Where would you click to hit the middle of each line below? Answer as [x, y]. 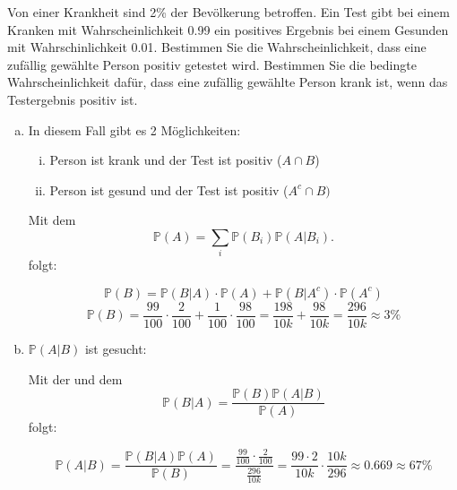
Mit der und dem [75, 378]
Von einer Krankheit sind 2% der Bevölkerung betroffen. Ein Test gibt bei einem [228, 12]
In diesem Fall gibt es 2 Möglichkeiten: [134, 129]
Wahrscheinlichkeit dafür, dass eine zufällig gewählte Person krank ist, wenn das [228, 82]
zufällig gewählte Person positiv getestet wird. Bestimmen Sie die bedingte [212, 64]
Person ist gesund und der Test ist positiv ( [169, 189]
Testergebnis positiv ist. [73, 99]
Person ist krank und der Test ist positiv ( [166, 160]
